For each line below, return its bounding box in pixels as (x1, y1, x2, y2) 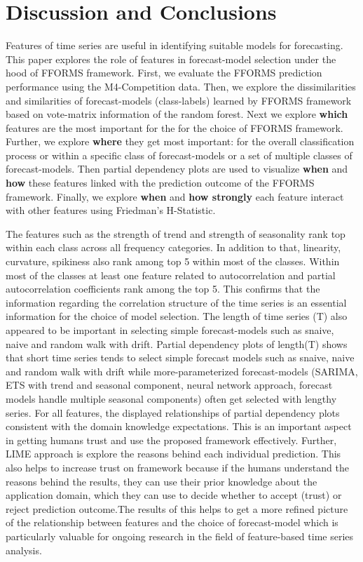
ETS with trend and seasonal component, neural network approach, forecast (6, 377, 333, 392)
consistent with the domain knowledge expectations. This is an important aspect (6, 419, 352, 434)
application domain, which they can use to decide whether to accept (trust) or (6, 488, 342, 502)
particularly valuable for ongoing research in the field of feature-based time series (6, 528, 354, 543)
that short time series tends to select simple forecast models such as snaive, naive (6, 350, 355, 365)
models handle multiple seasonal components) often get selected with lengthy (6, 391, 337, 406)
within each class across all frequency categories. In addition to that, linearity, (6, 240, 341, 255)
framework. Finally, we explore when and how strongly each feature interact (6, 189, 344, 203)
